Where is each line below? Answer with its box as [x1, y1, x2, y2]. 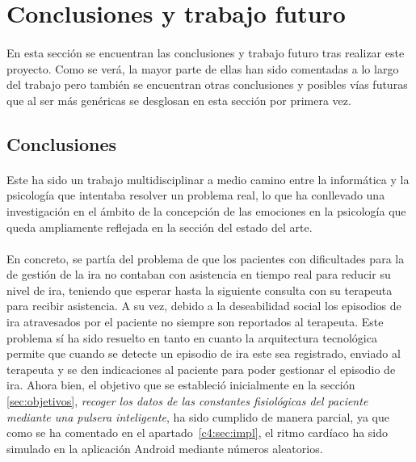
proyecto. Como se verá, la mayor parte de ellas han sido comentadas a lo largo [6, 60, 399, 77]
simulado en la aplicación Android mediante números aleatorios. [6, 439, 323, 456]
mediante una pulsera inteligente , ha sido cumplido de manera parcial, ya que [6, 408, 389, 425]
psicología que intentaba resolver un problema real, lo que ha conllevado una [6, 187, 385, 204]
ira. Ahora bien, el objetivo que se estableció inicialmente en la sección [6, 376, 355, 393]
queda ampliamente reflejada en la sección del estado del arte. [6, 218, 313, 235]
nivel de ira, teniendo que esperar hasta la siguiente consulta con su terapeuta [6, 281, 393, 298]
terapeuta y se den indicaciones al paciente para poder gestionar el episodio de [6, 360, 396, 377]
